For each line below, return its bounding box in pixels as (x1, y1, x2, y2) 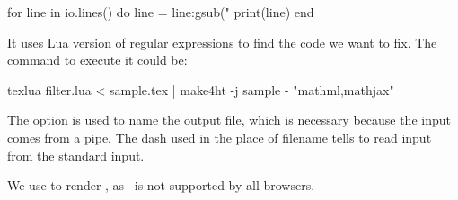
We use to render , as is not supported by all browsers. (7, 176, 315, 195)
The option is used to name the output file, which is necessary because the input (7, 110, 451, 129)
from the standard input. (7, 145, 145, 164)
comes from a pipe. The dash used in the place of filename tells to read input (7, 127, 432, 146)
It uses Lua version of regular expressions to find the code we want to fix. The (7, 32, 437, 51)
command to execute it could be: (7, 50, 188, 69)
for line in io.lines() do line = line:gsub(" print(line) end (7, 3, 314, 21)
